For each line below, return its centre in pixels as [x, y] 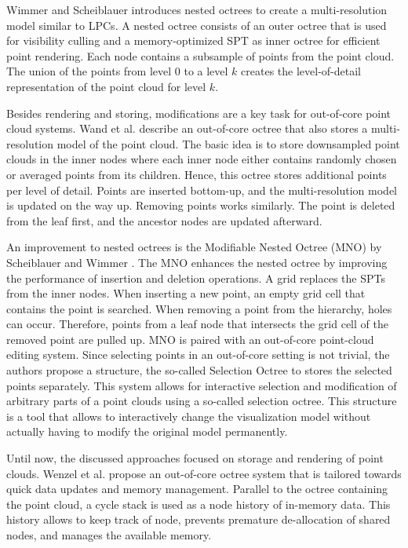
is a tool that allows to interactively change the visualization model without [189, 416]
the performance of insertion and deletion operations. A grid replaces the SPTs [196, 278]
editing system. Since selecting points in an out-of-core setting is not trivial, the [198, 354]
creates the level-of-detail [301, 71]
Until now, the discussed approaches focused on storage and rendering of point [195, 458]
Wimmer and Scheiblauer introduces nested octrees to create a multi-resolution [197, 9]
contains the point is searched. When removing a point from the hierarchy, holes [199, 308]
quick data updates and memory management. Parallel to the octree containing [197, 489]
